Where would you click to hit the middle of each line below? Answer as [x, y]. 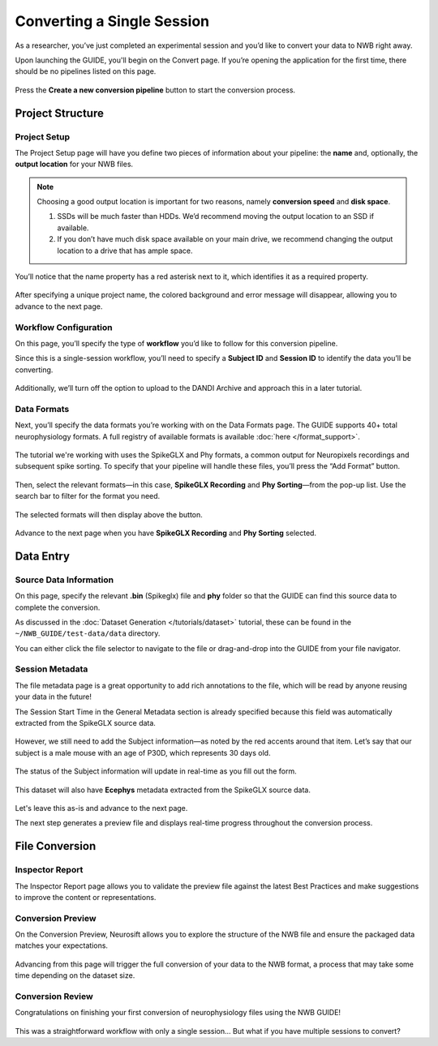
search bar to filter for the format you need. [88, 496]
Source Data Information [64, 580]
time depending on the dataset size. [75, 975]
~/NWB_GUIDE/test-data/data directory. [88, 633]
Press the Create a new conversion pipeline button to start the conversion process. [155, 90]
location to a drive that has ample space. [125, 251]
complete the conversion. [58, 607]
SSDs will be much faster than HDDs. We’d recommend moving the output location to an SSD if [216, 216]
